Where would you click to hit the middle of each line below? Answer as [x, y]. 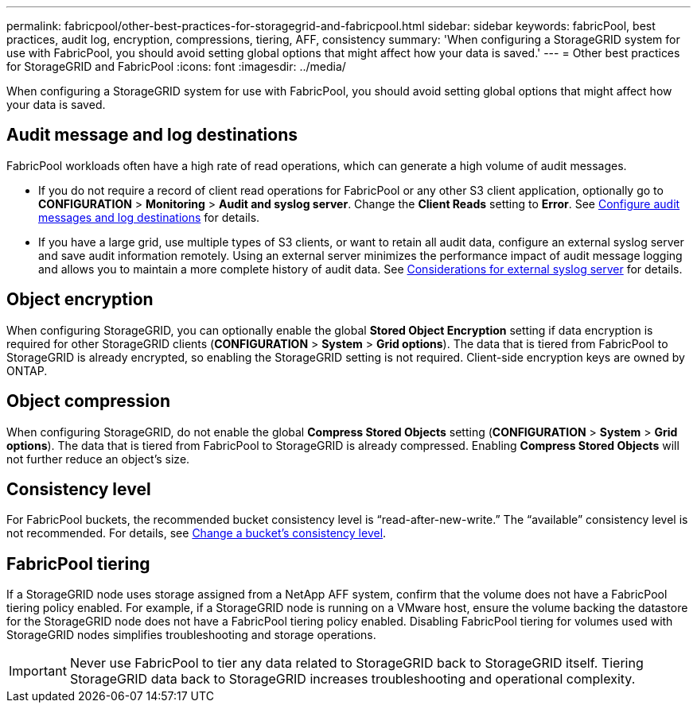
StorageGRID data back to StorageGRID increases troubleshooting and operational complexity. [352, 679]
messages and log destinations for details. [149, 217]
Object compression [88, 401]
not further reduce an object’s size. [98, 459]
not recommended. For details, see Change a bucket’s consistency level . [197, 533]
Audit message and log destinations [152, 135]
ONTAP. [27, 370]
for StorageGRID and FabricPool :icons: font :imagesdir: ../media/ [176, 66]
